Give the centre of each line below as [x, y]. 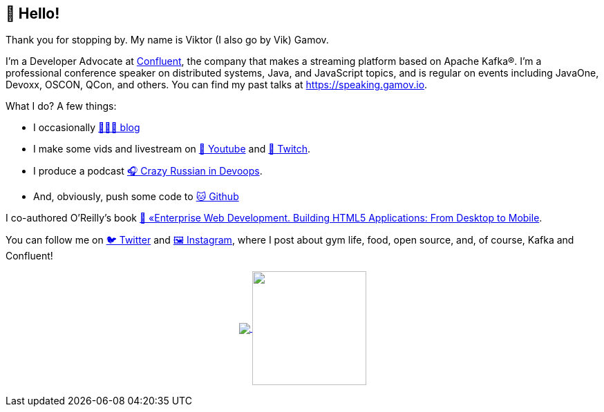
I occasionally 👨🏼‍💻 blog [87, 128]
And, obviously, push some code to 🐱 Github [136, 197]
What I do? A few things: [61, 106]
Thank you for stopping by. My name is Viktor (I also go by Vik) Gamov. [167, 40]
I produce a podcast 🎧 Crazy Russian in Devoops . [148, 171]
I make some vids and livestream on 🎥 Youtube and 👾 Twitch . [172, 149]
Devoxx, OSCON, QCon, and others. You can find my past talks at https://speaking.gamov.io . [217, 85]
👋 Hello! [33, 13]
